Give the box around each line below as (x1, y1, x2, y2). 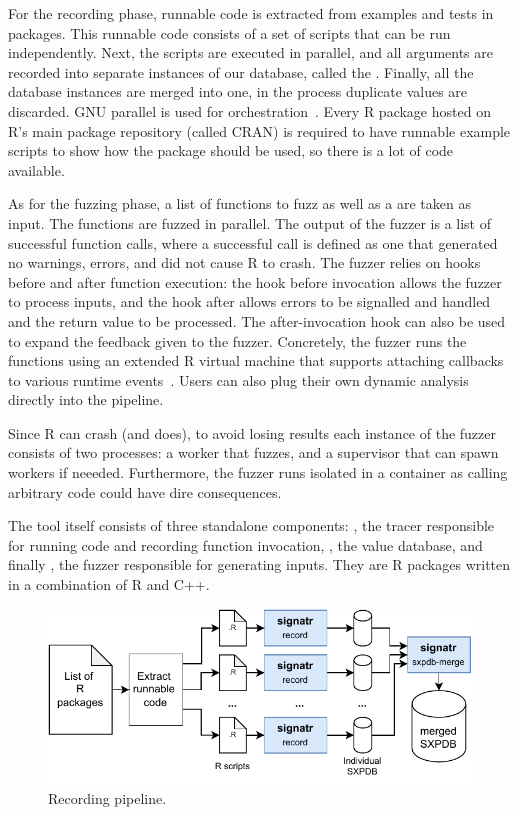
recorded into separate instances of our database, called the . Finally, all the (8, 61, 474, 82)
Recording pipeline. (48, 788, 167, 809)
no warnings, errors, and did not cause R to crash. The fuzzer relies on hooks (8, 252, 481, 273)
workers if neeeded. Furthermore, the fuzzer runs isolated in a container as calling (8, 462, 508, 483)
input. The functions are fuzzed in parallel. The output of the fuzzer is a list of (8, 212, 491, 233)
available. (8, 159, 65, 180)
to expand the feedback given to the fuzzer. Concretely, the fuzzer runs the (8, 330, 467, 351)
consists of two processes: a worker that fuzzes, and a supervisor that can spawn (8, 442, 499, 463)
